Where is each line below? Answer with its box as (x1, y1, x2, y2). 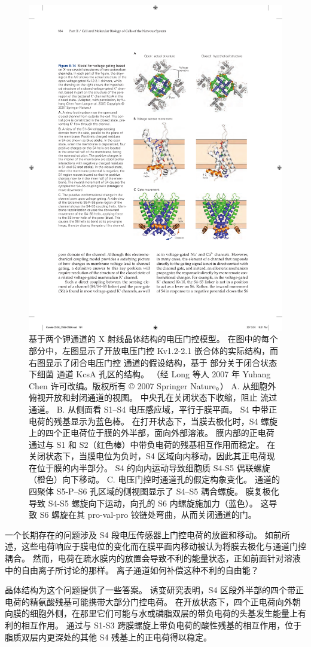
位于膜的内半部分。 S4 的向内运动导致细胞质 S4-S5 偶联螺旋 (36, 461, 270, 474)
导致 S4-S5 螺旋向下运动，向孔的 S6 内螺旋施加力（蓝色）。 (29, 496, 258, 509)
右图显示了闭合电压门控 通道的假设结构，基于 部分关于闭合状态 (29, 356, 278, 368)
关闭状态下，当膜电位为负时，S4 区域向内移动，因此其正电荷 (29, 450, 267, 462)
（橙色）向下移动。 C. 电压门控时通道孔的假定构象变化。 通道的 (29, 473, 280, 486)
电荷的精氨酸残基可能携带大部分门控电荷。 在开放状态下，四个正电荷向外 (5, 595, 292, 608)
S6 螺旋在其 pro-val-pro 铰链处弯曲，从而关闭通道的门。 (39, 508, 257, 521)
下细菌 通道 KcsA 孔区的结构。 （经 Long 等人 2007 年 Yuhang (29, 368, 271, 380)
